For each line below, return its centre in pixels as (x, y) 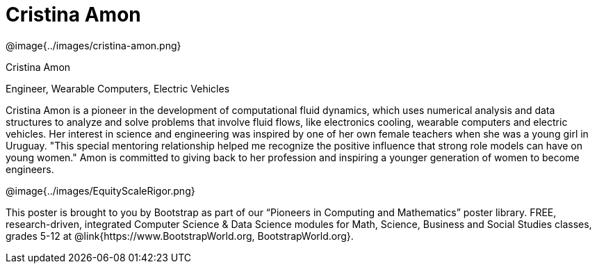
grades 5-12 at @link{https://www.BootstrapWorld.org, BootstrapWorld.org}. (180, 236)
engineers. (30, 169)
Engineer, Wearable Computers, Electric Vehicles (118, 88)
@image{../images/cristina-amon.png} (93, 45)
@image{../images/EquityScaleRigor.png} (100, 190)
